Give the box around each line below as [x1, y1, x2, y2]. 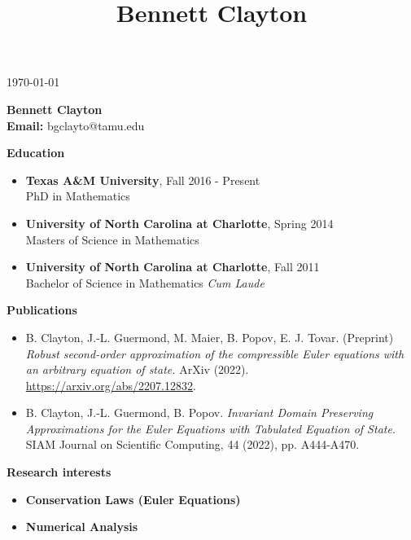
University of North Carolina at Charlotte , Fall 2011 [25, 258, 320, 275]
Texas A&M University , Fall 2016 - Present [25, 171, 260, 188]
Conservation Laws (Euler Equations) [25, 490, 241, 507]
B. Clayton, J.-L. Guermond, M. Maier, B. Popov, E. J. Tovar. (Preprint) [25, 328, 394, 345]
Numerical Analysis [25, 518, 138, 535]
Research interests [7, 463, 111, 481]
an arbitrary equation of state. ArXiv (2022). [25, 361, 249, 378]
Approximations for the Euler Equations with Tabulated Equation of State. [25, 419, 396, 437]
